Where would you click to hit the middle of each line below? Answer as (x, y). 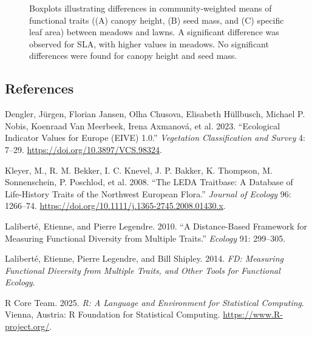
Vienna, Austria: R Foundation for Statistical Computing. (113, 314)
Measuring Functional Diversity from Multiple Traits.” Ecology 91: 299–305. (145, 238)
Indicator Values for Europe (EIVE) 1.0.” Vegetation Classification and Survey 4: (155, 138)
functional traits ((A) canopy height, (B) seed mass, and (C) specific (157, 20)
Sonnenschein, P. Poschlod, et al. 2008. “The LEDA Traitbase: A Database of (149, 182)
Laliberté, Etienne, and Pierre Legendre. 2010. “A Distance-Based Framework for (156, 226)
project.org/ (27, 326)
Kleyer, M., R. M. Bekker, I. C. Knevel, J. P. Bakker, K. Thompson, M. (139, 170)
